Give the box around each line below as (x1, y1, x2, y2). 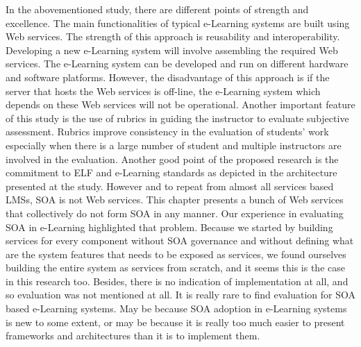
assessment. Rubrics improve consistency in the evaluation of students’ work (6, 124, 329, 139)
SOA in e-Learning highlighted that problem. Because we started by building (6, 219, 333, 234)
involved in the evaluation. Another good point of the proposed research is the (6, 151, 339, 166)
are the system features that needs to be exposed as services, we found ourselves (6, 246, 346, 261)
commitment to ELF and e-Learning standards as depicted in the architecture (6, 165, 337, 180)
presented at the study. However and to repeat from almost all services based (6, 178, 334, 193)
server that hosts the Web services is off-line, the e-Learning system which (6, 83, 321, 98)
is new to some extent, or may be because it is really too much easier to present (6, 314, 345, 329)
